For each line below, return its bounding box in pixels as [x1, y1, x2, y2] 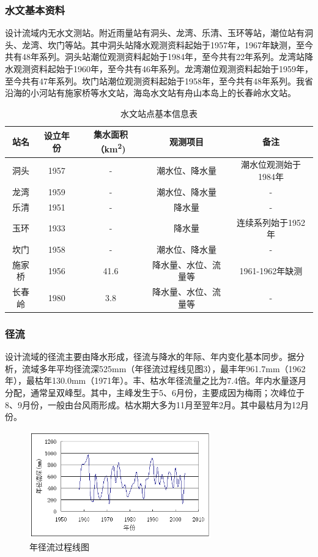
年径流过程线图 [29, 540, 89, 553]
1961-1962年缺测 [239, 264, 303, 277]
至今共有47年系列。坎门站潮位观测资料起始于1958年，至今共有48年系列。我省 [5, 74, 313, 87]
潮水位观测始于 [240, 158, 301, 171]
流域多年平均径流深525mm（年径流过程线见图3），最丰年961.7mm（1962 [21, 362, 306, 375]
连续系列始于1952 [236, 215, 305, 228]
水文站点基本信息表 [120, 107, 198, 119]
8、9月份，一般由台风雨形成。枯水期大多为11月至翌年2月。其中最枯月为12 [5, 398, 300, 411]
